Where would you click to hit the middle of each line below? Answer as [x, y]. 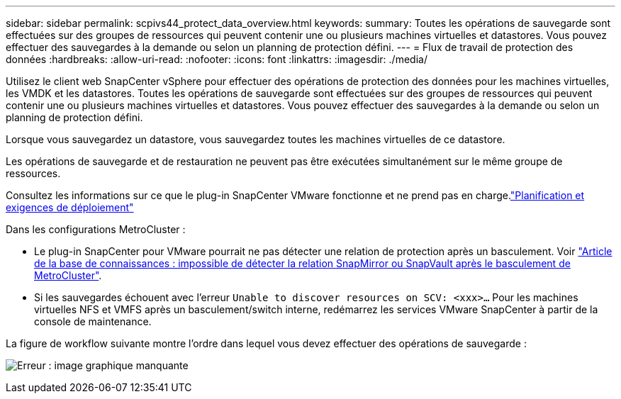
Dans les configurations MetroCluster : [96, 229]
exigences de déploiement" [70, 207]
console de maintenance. [93, 321]
